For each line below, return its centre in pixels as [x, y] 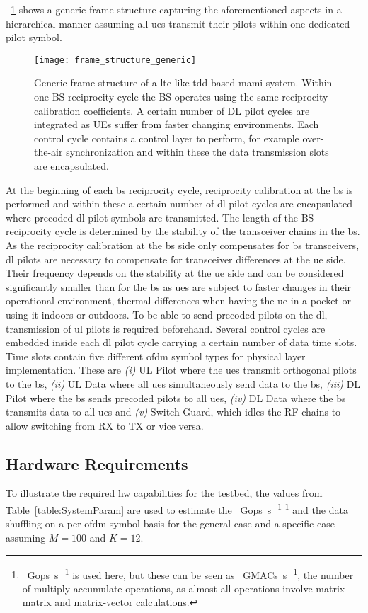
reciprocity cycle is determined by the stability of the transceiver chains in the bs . [183, 231]
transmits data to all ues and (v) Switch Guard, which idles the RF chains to [173, 412]
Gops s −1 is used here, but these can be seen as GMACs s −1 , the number [190, 573]
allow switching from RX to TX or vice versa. [105, 425]
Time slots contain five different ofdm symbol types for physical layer [156, 356]
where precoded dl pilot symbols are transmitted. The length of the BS [160, 217]
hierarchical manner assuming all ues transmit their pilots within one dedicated [178, 23]
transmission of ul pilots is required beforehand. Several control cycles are [166, 328]
